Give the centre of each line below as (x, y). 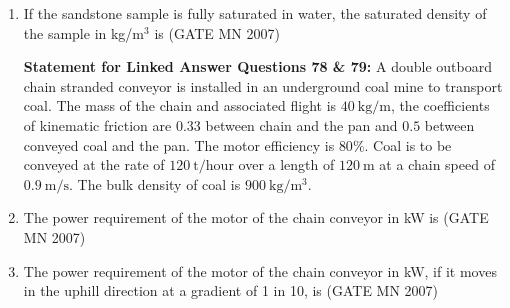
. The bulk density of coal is (155, 183)
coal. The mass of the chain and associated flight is (180, 105)
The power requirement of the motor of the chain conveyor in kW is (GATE (256, 217)
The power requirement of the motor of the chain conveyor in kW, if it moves (260, 270)
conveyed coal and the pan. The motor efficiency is (179, 144)
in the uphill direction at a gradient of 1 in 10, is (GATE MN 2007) (231, 290)
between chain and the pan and (301, 124)
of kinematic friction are (97, 124)
